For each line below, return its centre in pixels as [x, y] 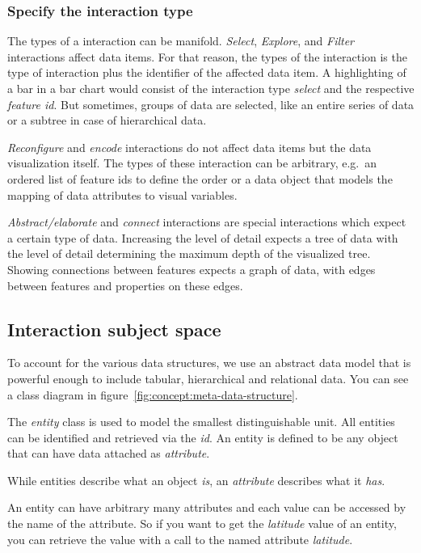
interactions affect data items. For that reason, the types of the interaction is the [207, 56]
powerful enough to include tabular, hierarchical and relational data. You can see [208, 378]
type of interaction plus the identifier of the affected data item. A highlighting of [207, 72]
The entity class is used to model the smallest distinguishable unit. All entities [201, 422]
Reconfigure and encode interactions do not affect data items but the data [189, 147]
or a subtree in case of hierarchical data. [107, 120]
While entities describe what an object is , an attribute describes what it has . [196, 480]
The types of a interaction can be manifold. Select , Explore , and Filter [181, 41]
